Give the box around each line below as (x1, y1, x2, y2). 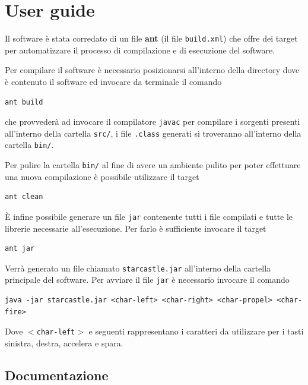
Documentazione (5, 365, 109, 384)
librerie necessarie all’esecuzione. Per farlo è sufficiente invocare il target (5, 222, 266, 234)
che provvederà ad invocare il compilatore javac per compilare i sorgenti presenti (5, 115, 300, 128)
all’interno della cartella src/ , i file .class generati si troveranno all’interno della (5, 127, 301, 139)
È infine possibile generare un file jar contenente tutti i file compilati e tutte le (5, 210, 293, 222)
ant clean (5, 192, 43, 201)
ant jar (5, 244, 35, 253)
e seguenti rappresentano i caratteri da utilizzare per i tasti (88, 325, 304, 337)
